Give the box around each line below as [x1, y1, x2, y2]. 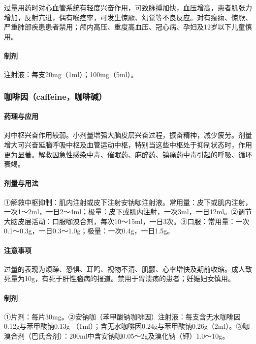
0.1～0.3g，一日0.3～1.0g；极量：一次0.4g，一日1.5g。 [4, 226, 174, 236]
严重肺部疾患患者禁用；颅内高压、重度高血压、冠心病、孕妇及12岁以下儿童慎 [4, 22, 252, 32]
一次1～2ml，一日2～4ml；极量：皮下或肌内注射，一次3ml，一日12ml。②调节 [4, 206, 252, 217]
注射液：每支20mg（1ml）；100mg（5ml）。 [4, 69, 138, 80]
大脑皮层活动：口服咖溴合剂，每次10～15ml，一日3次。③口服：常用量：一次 [4, 216, 250, 226]
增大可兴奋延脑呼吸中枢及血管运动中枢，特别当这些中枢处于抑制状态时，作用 [4, 140, 252, 149]
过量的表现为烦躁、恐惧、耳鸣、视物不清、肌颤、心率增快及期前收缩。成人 [4, 263, 245, 274]
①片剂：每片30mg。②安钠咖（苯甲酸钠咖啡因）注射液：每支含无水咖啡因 [4, 311, 241, 321]
